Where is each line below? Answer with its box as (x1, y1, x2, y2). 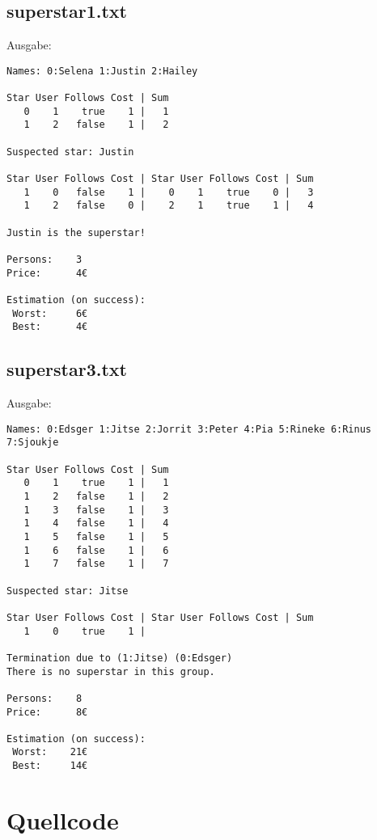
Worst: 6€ (12, 307, 88, 319)
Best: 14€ (12, 760, 88, 772)
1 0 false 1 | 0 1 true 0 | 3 (23, 186, 314, 198)
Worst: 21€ (12, 746, 88, 758)
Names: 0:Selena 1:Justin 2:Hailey (6, 65, 198, 77)
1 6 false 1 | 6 (23, 544, 169, 556)
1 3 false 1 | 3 (23, 504, 169, 516)
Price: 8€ (6, 706, 88, 718)
